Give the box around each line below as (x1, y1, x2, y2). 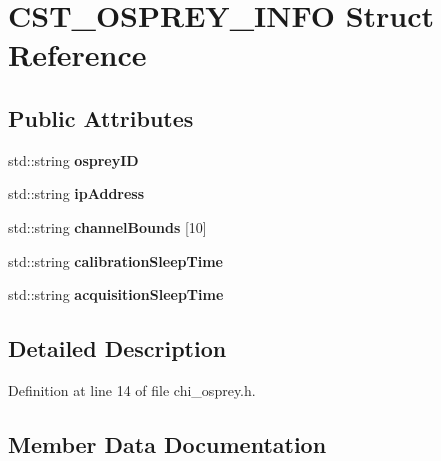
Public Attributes (8, 102, 194, 133)
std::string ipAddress (8, 183, 145, 204)
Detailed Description (8, 333, 227, 364)
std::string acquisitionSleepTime (8, 284, 224, 305)
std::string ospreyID (8, 149, 139, 170)
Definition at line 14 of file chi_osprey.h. (8, 379, 256, 400)
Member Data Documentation (8, 428, 327, 459)
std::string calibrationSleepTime (8, 250, 223, 271)
